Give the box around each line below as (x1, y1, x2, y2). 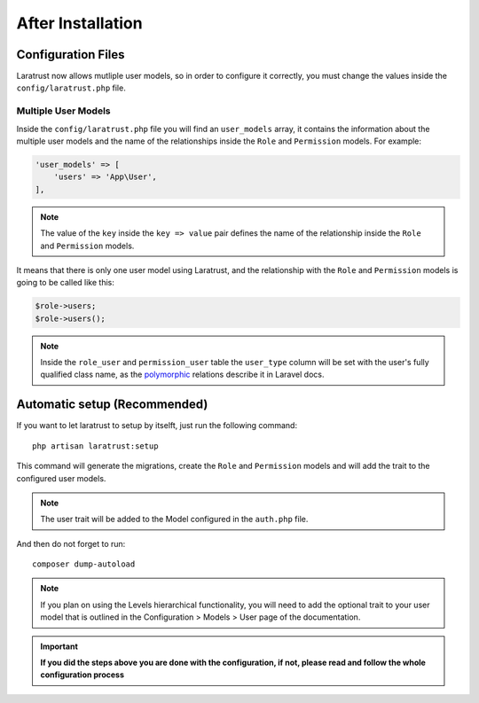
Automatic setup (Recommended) (16, 397, 208, 412)
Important (40, 641, 79, 652)
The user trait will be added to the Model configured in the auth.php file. (40, 514, 309, 525)
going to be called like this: (16, 277, 114, 288)
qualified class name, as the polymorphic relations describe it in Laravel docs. (40, 369, 325, 380)
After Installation (16, 13, 143, 33)
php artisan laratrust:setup (32, 441, 159, 451)
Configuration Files (16, 47, 125, 62)
